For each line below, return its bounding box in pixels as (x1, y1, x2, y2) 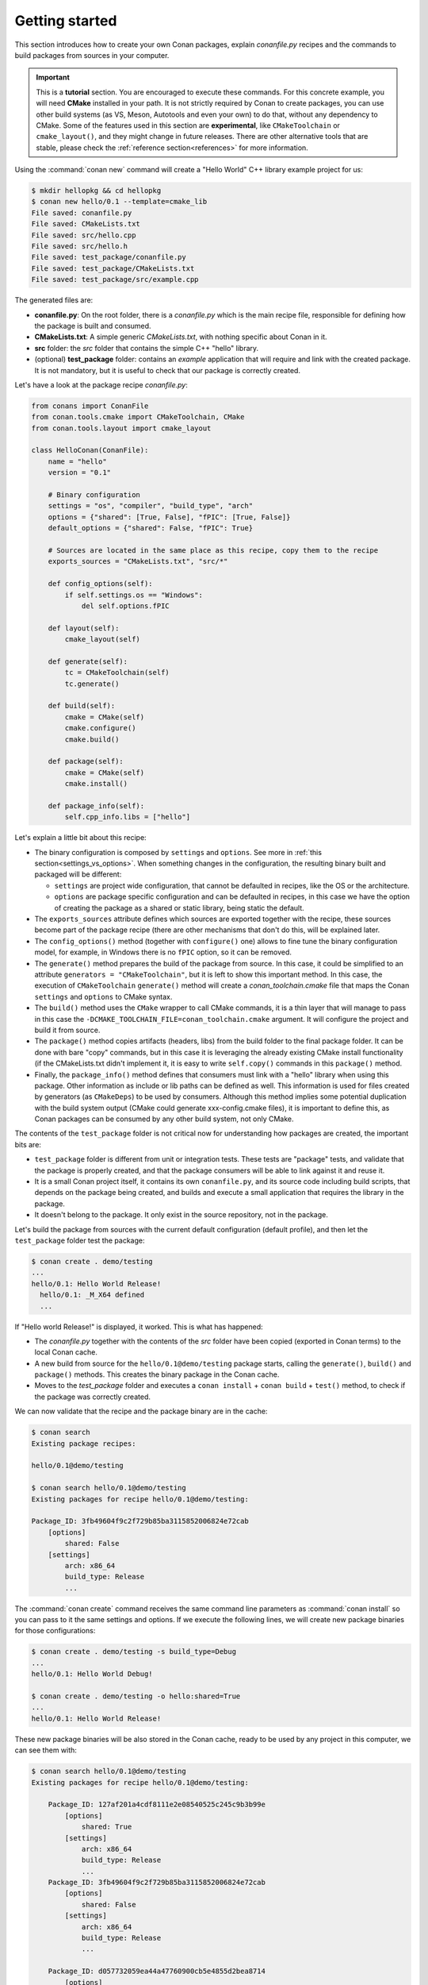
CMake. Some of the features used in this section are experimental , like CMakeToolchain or (36, 120, 341, 130)
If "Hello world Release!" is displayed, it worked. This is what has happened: (14, 1322, 263, 1332)
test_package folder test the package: (14, 1235, 145, 1245)
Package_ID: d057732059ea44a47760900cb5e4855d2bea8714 (48, 1967, 266, 1976)
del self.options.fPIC (81, 601, 170, 611)
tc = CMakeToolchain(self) (64, 668, 170, 677)
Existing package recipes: (31, 1439, 136, 1448)
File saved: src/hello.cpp (31, 230, 136, 240)
